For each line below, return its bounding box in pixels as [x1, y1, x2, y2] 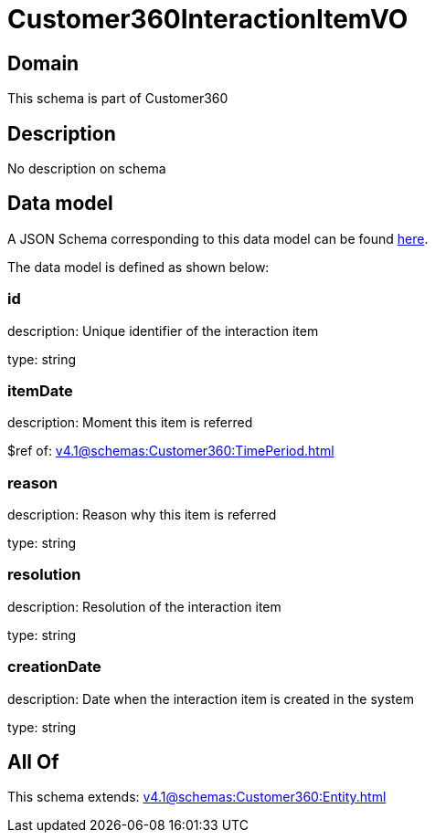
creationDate [7, 657, 101, 677]
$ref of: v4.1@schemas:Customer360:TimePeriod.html [7, 443, 334, 459]
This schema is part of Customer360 [7, 90, 228, 107]
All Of [7, 751, 59, 774]
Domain [7, 51, 80, 75]
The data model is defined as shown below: [7, 258, 270, 275]
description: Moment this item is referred [7, 415, 253, 431]
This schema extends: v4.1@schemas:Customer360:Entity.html [7, 789, 387, 805]
